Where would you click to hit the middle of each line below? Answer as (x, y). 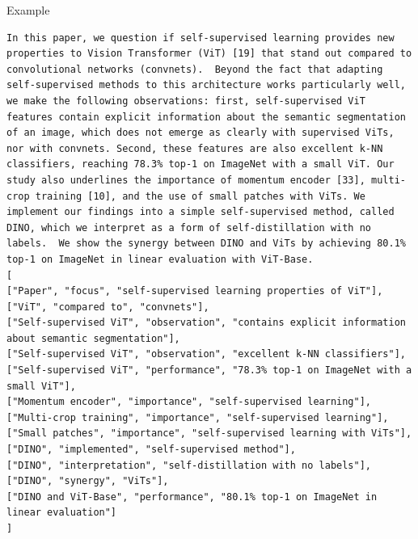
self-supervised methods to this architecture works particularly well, (206, 85)
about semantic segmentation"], (93, 338)
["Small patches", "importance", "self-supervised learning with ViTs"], (209, 434)
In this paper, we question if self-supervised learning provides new (201, 38)
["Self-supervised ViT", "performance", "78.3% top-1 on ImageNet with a (209, 371)
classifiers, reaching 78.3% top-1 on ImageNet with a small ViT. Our (201, 164)
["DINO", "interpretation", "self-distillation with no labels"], (189, 465)
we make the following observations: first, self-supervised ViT (186, 101)
